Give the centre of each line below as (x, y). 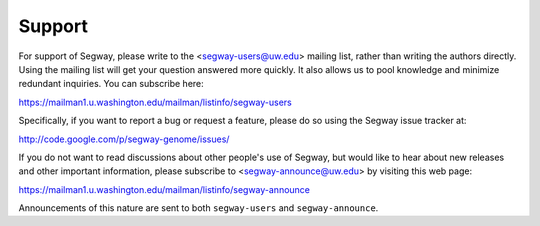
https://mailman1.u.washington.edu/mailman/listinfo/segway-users (155, 102)
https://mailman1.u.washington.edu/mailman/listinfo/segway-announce (164, 189)
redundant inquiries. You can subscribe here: (111, 84)
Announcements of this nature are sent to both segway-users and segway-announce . (198, 208)
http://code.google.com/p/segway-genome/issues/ (124, 139)
